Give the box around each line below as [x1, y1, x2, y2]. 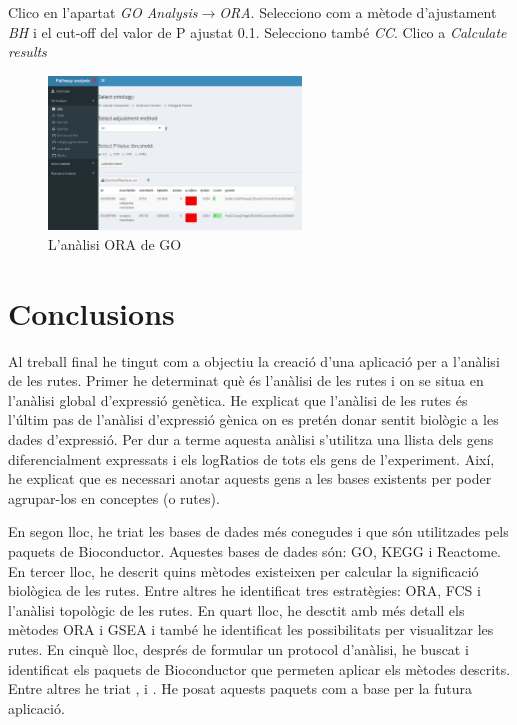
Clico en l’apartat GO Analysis [8, 2, 198, 22]
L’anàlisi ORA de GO [48, 233, 182, 254]
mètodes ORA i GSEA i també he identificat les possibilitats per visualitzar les [8, 619, 494, 640]
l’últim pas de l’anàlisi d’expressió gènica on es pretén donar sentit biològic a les [8, 409, 499, 430]
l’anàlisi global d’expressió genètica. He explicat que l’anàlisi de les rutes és [8, 389, 468, 410]
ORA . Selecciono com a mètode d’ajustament [219, 2, 497, 22]
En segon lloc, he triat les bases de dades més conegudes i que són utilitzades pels [8, 521, 509, 542]
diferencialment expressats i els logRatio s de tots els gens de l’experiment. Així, [8, 448, 495, 469]
